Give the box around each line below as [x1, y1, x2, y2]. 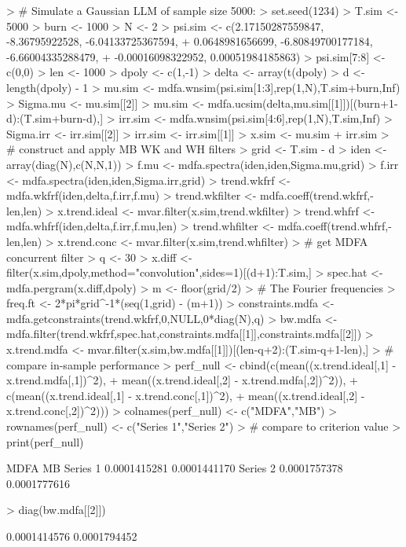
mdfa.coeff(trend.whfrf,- [277, 218, 392, 234]
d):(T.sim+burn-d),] [6, 110, 104, 127]
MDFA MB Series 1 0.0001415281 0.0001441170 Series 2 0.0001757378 [6, 460, 343, 476]
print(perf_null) [6, 433, 84, 450]
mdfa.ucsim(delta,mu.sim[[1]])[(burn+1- [207, 94, 398, 111]
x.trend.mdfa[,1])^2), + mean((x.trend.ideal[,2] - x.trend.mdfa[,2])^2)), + [6, 372, 358, 388]
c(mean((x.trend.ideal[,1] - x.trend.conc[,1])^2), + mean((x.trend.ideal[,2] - [6, 387, 365, 403]
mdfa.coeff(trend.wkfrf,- [260, 187, 374, 204]
